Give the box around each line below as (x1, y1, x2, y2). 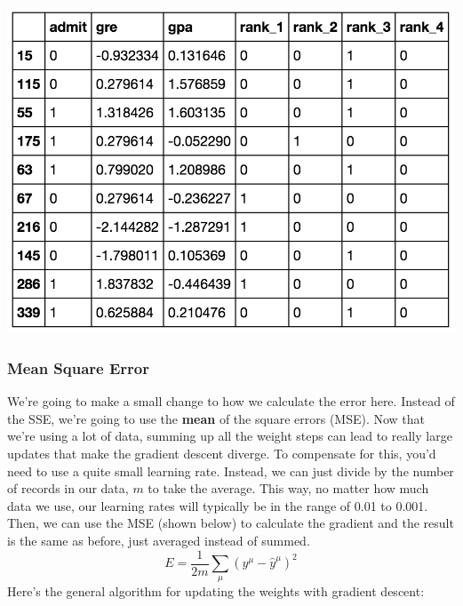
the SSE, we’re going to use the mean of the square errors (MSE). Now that (7, 409, 426, 427)
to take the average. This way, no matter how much (148, 479, 429, 498)
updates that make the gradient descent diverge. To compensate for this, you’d (7, 444, 436, 463)
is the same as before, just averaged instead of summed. (7, 531, 310, 550)
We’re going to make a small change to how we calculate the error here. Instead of (7, 392, 455, 411)
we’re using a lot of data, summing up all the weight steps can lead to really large (7, 427, 452, 445)
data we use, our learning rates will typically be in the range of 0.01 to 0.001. (7, 496, 428, 514)
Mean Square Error (7, 356, 150, 379)
